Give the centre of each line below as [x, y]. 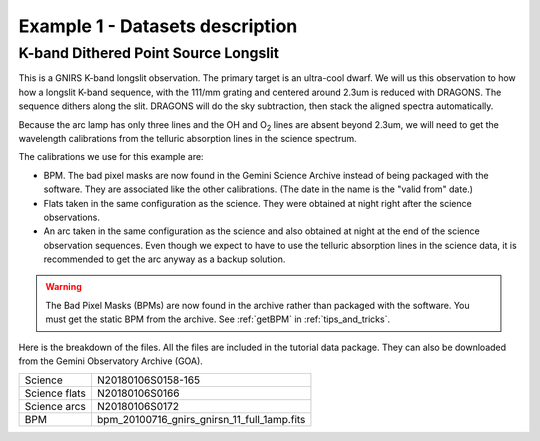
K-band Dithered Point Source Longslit [149, 53]
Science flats [55, 393]
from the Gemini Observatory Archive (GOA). [111, 361]
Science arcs [55, 407]
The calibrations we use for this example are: [111, 157]
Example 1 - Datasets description [158, 26]
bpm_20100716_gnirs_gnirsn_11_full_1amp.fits [201, 420]
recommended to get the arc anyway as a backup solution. [164, 259]
